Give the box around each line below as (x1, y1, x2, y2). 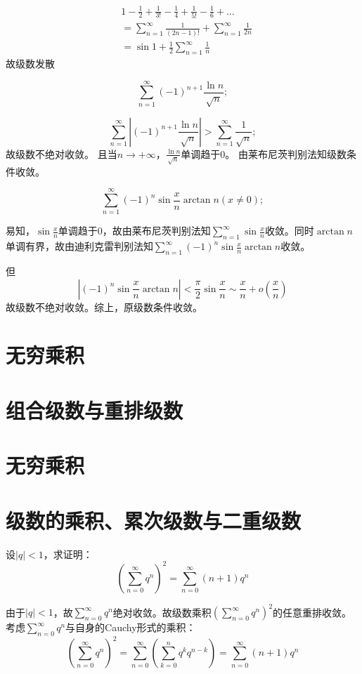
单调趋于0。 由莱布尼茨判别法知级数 (181, 146, 347, 161)
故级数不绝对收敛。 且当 (6, 146, 117, 161)
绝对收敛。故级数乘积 (112, 604, 212, 619)
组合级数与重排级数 (6, 395, 183, 424)
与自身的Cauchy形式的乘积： (65, 620, 196, 635)
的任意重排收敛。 (273, 604, 352, 619)
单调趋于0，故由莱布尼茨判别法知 (58, 223, 211, 238)
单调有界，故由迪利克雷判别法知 (6, 239, 153, 253)
